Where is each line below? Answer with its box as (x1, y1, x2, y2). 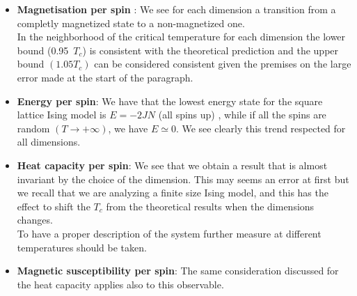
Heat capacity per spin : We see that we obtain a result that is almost (17, 157, 328, 172)
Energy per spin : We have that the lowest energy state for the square (17, 93, 323, 108)
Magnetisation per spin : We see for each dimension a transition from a (17, 2, 336, 16)
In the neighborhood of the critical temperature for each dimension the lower (17, 29, 346, 44)
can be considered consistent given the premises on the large (94, 56, 351, 71)
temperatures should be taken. (17, 240, 147, 254)
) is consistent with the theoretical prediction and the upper (82, 42, 339, 57)
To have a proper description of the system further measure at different (17, 226, 322, 240)
